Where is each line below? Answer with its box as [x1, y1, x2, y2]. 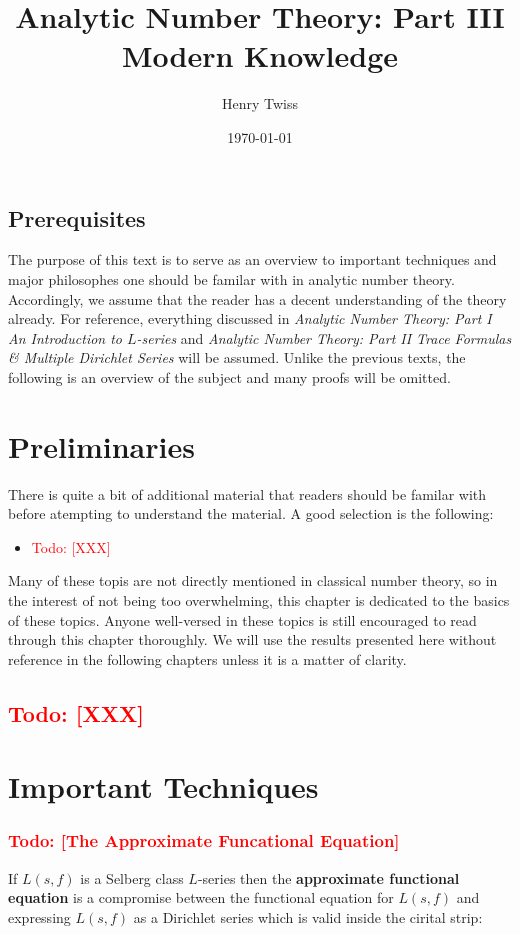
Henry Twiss [221, 93, 299, 114]
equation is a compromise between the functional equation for [8, 887, 394, 908]
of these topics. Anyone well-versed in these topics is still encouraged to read [8, 609, 477, 630]
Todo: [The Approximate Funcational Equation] [8, 828, 400, 853]
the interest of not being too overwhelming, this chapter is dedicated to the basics [8, 589, 510, 610]
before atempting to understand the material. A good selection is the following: [8, 503, 494, 524]
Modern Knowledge [121, 35, 399, 76]
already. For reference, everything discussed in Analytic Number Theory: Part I [8, 308, 492, 329]
